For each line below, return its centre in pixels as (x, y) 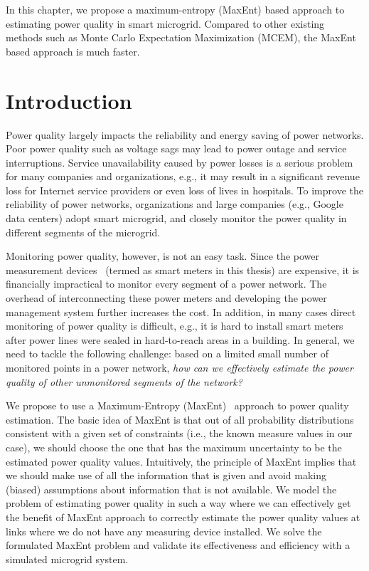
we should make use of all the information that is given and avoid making (166, 475)
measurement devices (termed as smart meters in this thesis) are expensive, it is (183, 269)
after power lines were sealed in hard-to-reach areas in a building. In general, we (180, 339)
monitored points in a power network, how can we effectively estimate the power (180, 367)
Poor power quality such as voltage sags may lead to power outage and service (176, 148)
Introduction (69, 100)
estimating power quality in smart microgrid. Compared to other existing (165, 23)
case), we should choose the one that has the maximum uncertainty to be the (174, 447)
